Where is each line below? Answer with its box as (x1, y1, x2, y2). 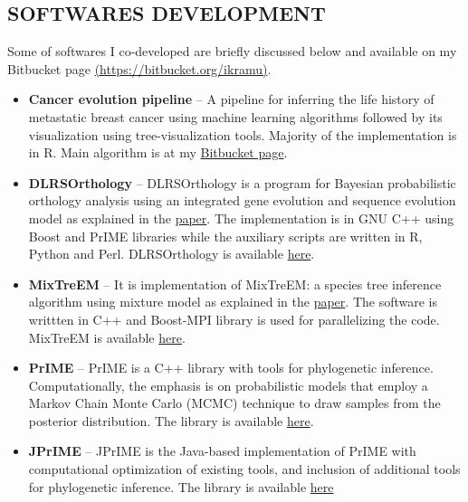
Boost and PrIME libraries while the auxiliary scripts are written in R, (28, 226, 423, 245)
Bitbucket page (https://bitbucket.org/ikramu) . (7, 59, 272, 78)
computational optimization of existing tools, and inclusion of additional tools (28, 459, 461, 478)
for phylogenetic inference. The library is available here (28, 477, 334, 496)
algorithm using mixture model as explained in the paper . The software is (28, 292, 437, 311)
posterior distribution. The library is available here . (28, 411, 314, 430)
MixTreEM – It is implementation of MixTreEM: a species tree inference (28, 274, 442, 293)
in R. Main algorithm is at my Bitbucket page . (28, 143, 288, 162)
